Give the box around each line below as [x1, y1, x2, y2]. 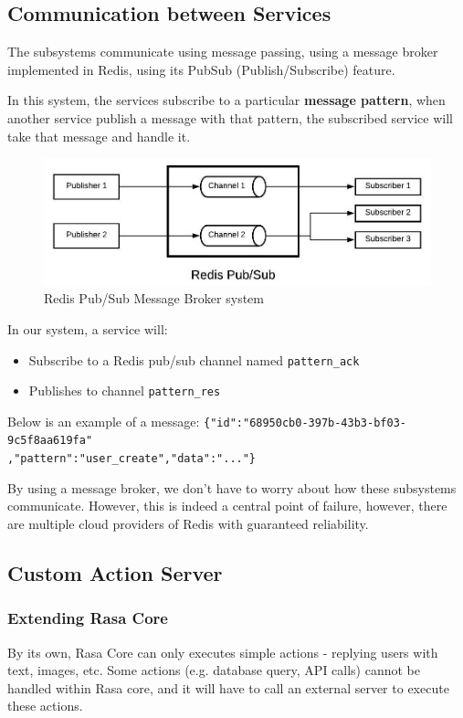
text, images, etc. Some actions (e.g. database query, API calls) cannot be [7, 660, 421, 680]
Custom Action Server [7, 558, 223, 586]
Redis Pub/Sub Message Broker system [44, 289, 264, 308]
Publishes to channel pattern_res [28, 381, 221, 400]
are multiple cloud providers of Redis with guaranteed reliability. [7, 513, 369, 533]
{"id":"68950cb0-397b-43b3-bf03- [204, 416, 406, 429]
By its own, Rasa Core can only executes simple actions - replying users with [7, 642, 438, 661]
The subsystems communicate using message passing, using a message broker [7, 42, 438, 61]
